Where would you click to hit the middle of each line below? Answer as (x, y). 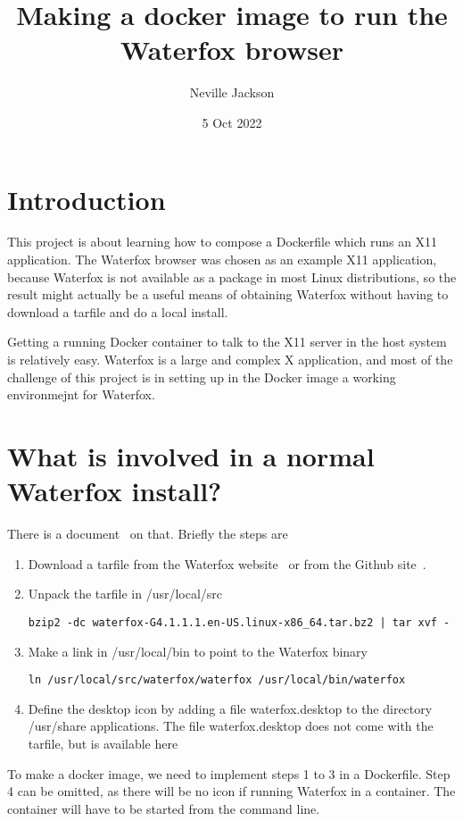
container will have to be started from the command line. (164, 808)
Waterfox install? (115, 491)
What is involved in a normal (191, 455)
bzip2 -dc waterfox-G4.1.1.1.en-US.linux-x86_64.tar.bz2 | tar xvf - (239, 622)
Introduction (87, 199)
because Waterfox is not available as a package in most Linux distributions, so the (232, 276)
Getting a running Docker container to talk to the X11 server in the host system (227, 342)
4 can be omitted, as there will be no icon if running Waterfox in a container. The (231, 791)
